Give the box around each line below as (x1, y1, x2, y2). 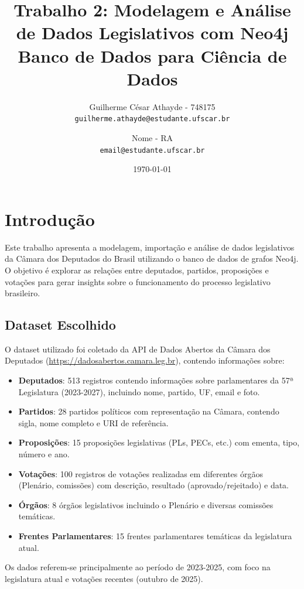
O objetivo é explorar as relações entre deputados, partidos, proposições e (5, 263, 269, 276)
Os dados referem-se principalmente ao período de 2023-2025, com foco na (5, 561, 271, 573)
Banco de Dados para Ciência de (18, 43, 287, 67)
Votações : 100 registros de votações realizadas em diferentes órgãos (18, 467, 264, 480)
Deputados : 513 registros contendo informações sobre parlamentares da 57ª (18, 374, 294, 386)
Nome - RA (131, 131, 173, 143)
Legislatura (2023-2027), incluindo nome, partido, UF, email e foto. (18, 385, 260, 398)
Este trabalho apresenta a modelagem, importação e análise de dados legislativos (5, 241, 295, 253)
